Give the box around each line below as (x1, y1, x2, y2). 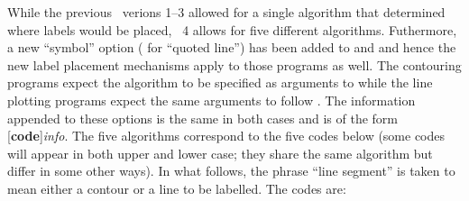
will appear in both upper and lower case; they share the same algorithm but (7, 143, 433, 162)
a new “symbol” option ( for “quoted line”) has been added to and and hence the (7, 38, 456, 57)
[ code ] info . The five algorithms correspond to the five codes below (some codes (7, 126, 446, 145)
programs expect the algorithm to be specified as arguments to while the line (7, 73, 433, 92)
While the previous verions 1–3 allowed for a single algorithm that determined (7, 3, 446, 21)
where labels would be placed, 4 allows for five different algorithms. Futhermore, (7, 20, 457, 39)
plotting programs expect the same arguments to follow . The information (7, 90, 416, 109)
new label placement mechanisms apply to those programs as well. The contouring (7, 55, 462, 74)
